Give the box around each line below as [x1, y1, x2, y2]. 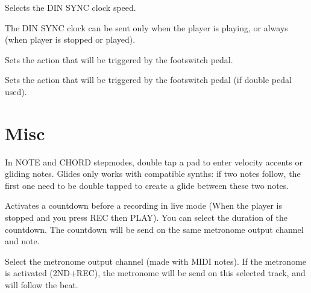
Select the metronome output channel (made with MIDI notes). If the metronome [5, 254, 307, 267]
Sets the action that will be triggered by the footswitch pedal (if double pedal [5, 73, 292, 86]
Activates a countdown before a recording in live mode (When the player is [5, 199, 282, 212]
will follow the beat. [5, 279, 78, 291]
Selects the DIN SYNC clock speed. [5, 1, 136, 13]
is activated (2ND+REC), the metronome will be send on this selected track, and [5, 267, 306, 279]
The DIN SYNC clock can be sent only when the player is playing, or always [5, 21, 288, 34]
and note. [5, 235, 40, 247]
